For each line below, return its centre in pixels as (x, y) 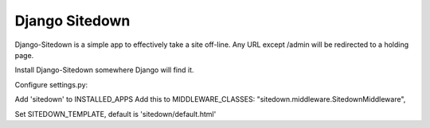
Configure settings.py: (51, 84)
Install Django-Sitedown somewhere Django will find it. (104, 70)
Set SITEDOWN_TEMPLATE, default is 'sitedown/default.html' (115, 114)
